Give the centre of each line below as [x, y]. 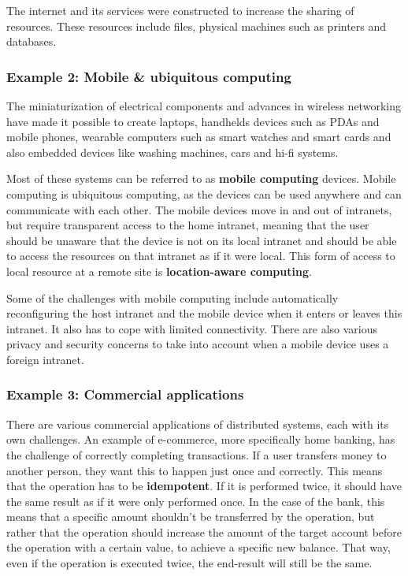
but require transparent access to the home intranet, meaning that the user [188, 225]
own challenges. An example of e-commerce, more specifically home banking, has [201, 439]
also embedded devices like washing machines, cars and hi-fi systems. [172, 152]
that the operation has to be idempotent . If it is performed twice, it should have [204, 486]
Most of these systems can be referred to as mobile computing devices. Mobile [201, 178]
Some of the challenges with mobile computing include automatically [172, 297]
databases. [32, 41]
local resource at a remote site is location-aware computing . [159, 271]
